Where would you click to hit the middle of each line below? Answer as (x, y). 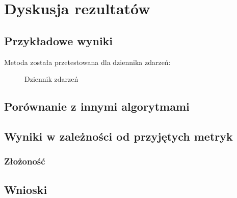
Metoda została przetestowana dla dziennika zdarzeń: (87, 62)
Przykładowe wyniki (59, 40)
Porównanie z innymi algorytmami (97, 106)
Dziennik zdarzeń (51, 79)
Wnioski (26, 189)
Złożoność (25, 161)
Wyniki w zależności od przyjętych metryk (118, 136)
